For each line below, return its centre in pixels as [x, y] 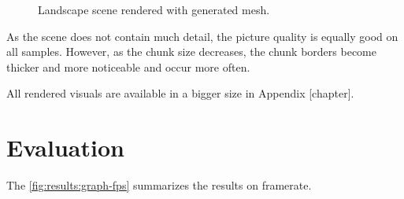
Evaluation [65, 147]
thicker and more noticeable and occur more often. [128, 66]
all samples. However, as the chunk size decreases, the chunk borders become [191, 52]
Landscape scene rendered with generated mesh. [154, 9]
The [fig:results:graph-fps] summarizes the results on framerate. [159, 185]
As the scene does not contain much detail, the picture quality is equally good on [202, 36]
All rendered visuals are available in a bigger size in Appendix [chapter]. [180, 93]
